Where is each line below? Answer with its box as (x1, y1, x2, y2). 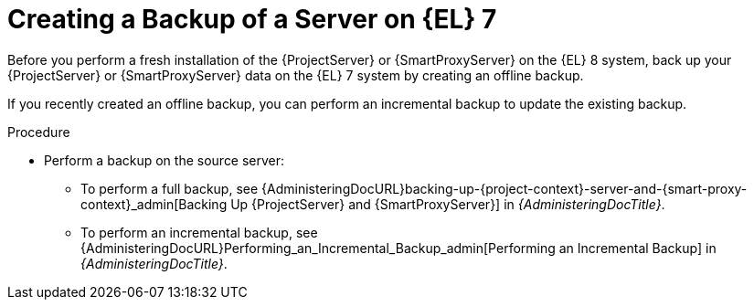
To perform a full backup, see (80, 180, 259, 196)
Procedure (7, 123, 70, 140)
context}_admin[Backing (80, 196, 228, 212)
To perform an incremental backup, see (80, 224, 318, 240)
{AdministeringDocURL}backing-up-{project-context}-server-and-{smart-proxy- (261, 180, 748, 196)
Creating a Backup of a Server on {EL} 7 (7, 4, 497, 35)
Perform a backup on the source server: (44, 152, 285, 168)
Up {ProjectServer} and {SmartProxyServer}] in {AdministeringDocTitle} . (230, 196, 665, 212)
